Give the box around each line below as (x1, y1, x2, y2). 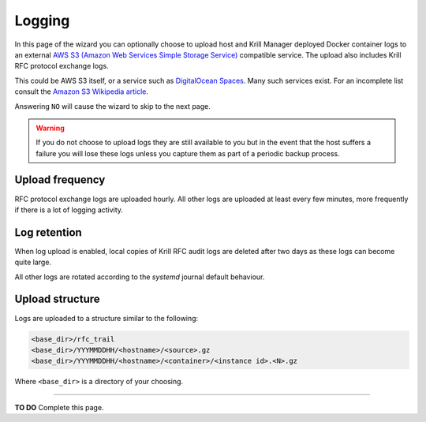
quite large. (14, 257, 51, 267)
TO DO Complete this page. (14, 402, 104, 412)
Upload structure (14, 293, 100, 306)
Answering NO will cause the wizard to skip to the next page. (14, 101, 211, 110)
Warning (35, 123, 65, 133)
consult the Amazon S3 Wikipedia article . (14, 87, 149, 96)
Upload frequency (14, 174, 106, 187)
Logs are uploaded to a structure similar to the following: (14, 313, 199, 323)
